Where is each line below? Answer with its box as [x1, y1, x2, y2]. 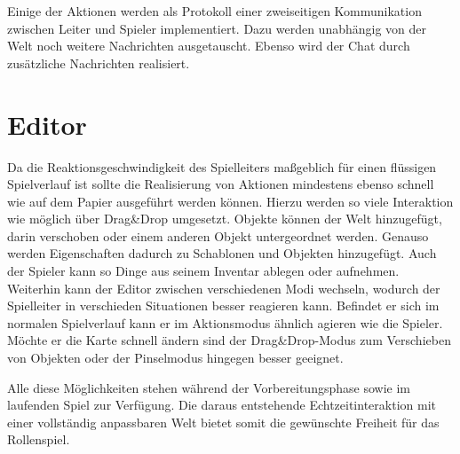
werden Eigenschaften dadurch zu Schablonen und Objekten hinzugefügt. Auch [7, 244, 437, 262]
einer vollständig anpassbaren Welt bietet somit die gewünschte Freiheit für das [7, 412, 440, 431]
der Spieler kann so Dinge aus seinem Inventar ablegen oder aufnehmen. [7, 262, 400, 280]
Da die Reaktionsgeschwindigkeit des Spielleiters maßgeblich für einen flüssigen [7, 157, 437, 176]
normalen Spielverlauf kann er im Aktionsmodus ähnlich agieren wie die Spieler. [7, 313, 443, 332]
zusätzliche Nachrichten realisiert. [7, 53, 190, 72]
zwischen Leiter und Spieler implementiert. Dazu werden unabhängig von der [7, 19, 427, 37]
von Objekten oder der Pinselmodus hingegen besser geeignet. [7, 348, 344, 367]
